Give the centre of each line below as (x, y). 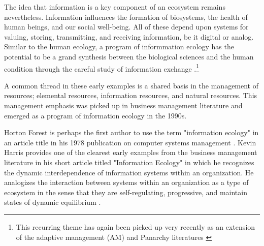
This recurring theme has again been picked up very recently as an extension (136, 226)
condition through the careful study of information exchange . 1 (102, 68)
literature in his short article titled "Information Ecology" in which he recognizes (129, 162)
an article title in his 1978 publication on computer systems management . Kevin (130, 142)
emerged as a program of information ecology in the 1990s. (95, 115)
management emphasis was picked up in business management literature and (123, 105)
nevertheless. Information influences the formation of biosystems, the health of (126, 17)
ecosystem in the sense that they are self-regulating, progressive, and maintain (126, 192)
